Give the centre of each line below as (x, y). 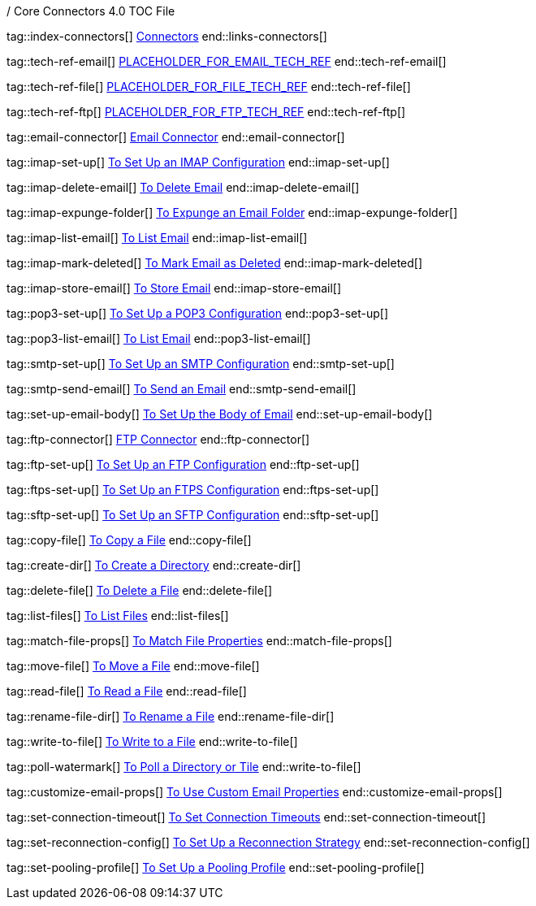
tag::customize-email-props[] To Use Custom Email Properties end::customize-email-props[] (255, 792)
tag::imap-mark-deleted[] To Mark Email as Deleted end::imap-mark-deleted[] (215, 263)
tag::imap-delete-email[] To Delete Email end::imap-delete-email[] (183, 187)
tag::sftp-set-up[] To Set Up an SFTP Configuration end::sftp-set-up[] (193, 515)
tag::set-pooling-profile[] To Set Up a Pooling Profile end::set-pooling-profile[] (216, 867)
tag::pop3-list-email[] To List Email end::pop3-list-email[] (159, 338)
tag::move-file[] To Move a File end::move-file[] (133, 666)
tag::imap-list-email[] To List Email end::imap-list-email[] (157, 238)
